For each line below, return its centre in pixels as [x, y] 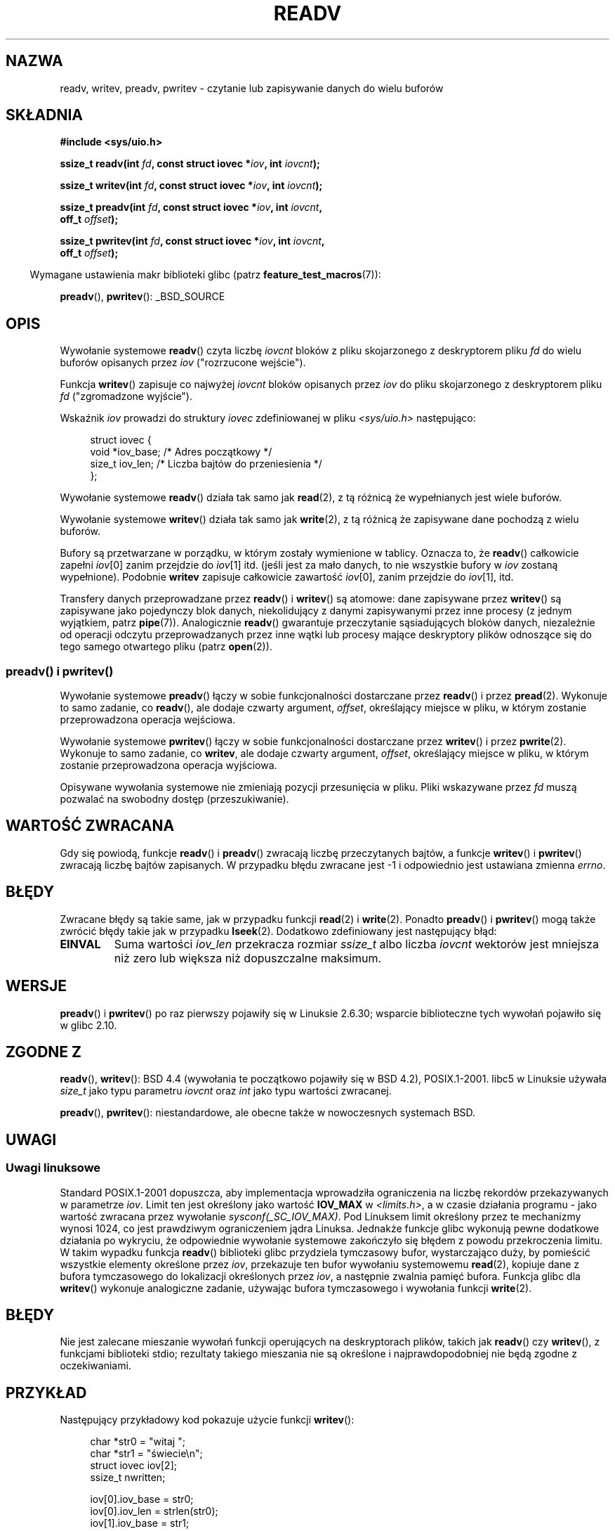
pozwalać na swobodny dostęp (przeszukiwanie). [174, 799]
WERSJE [37, 986]
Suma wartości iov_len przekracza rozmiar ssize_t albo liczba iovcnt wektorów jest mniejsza [356, 944]
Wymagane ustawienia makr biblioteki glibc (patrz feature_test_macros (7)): [205, 275]
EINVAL [80, 944]
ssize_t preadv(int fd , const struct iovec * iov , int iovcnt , [191, 207]
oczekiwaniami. [95, 1366]
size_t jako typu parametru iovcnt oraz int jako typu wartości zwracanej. [226, 1091]
